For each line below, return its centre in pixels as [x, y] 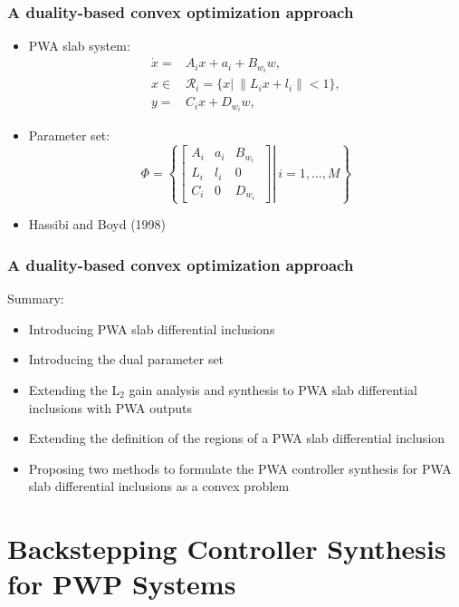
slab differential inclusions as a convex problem [159, 486]
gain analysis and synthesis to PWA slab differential [273, 389]
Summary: [36, 299]
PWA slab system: [79, 46]
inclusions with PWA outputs [110, 407]
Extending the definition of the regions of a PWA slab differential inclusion [237, 438]
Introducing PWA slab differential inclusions [152, 328]
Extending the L [74, 389]
